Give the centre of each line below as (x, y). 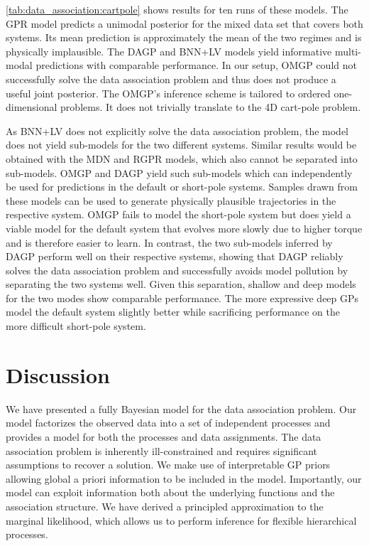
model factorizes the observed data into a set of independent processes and (168, 423)
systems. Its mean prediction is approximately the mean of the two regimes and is (184, 37)
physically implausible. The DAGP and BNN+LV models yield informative (169, 51)
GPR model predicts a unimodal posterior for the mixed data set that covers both (184, 23)
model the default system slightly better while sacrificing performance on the (173, 312)
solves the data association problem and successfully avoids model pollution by (177, 270)
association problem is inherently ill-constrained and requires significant (161, 450)
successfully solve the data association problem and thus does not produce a (171, 79)
